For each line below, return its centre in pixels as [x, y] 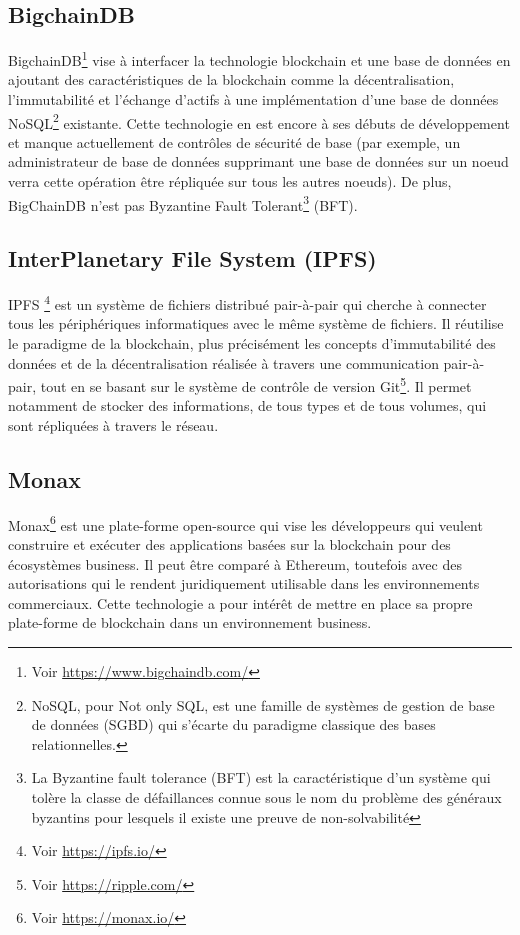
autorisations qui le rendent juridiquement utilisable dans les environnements [244, 583]
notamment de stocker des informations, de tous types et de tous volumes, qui [247, 405]
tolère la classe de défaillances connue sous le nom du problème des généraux [266, 796]
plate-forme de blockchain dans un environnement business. [190, 622]
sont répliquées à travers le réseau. [113, 425]
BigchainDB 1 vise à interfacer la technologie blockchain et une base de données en [259, 58]
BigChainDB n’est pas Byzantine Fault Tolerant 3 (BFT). [183, 203]
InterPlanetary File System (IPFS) [192, 258]
